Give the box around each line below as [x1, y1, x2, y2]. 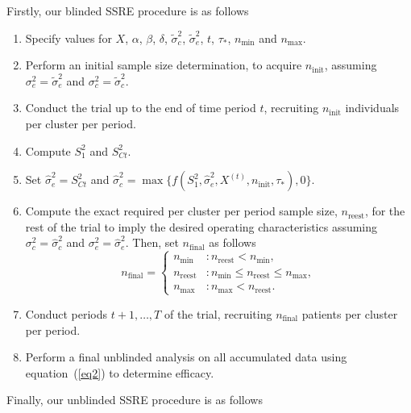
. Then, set [125, 234, 179, 251]
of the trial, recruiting [164, 305, 272, 322]
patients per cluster [301, 305, 398, 322]
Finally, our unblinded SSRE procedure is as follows [6, 391, 263, 408]
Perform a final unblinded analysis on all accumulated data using [25, 348, 347, 365]
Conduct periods [25, 305, 108, 322]
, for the [364, 202, 405, 219]
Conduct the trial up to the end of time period [25, 99, 256, 116]
